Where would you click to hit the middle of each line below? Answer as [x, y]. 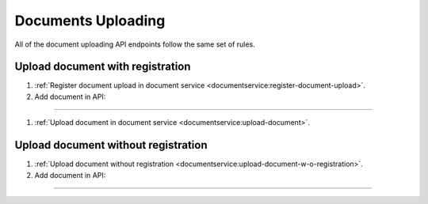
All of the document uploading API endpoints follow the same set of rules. [135, 44]
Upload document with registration [103, 67]
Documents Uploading [90, 21]
